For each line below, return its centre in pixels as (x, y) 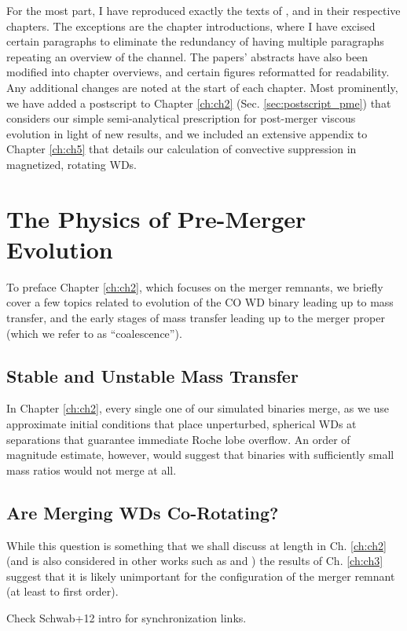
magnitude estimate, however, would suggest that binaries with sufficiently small (200, 455)
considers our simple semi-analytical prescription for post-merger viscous (181, 118)
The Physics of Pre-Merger (156, 218)
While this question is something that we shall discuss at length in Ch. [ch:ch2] (197, 545)
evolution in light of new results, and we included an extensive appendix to (187, 133)
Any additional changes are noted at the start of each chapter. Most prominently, (202, 87)
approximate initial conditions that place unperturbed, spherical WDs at (181, 424)
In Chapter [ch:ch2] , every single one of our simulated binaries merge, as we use (198, 408)
